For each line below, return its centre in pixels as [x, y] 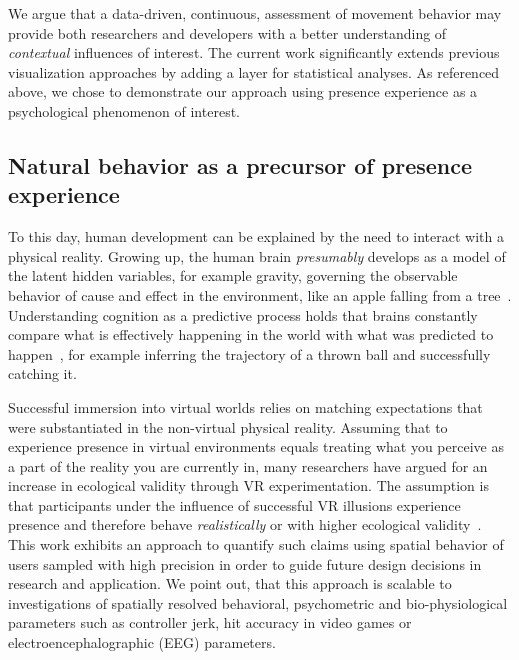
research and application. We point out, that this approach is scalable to [230, 583]
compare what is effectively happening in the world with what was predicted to [251, 334]
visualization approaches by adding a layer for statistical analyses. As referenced [254, 71]
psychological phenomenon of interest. [124, 110]
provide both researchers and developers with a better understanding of [227, 32]
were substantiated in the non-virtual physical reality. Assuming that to [228, 426]
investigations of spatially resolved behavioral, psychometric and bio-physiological [258, 602]
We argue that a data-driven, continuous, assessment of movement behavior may [255, 13]
